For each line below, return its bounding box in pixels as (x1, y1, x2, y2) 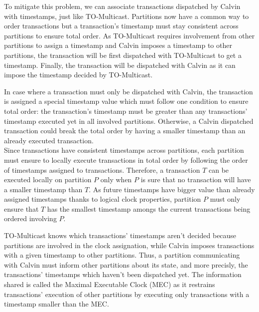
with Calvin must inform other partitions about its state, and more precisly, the (4, 259, 248, 270)
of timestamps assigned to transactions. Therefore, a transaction (4, 164, 200, 175)
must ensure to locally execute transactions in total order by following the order (4, 154, 248, 165)
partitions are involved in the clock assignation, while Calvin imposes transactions (4, 240, 255, 250)
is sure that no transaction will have (140, 174, 251, 185)
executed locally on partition (4, 174, 92, 185)
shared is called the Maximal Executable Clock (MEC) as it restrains (4, 279, 215, 290)
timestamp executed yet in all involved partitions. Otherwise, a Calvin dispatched (4, 115, 254, 126)
